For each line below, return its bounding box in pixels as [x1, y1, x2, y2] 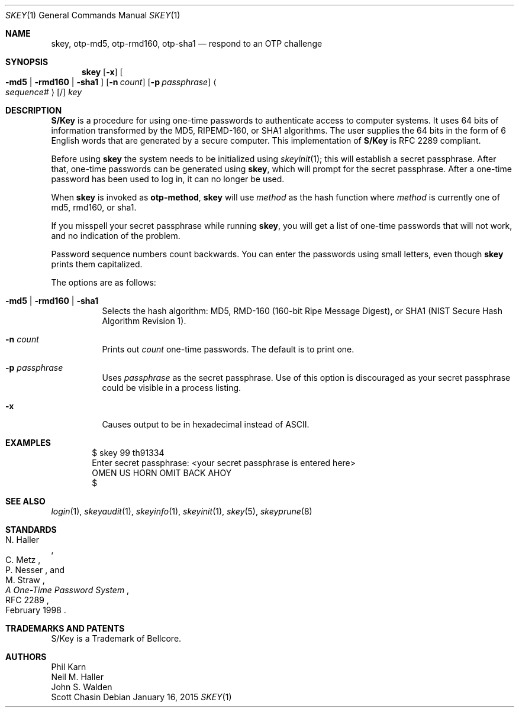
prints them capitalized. [51, 259, 143, 269]
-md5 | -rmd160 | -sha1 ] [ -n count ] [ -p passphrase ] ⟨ [5, 77, 217, 87]
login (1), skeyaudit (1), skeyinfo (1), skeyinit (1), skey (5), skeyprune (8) [51, 506, 312, 516]
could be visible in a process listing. [102, 383, 241, 393]
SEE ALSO [5, 496, 46, 506]
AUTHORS [5, 652, 47, 662]
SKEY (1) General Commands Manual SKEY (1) [5, 10, 180, 20]
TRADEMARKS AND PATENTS [5, 623, 125, 633]
